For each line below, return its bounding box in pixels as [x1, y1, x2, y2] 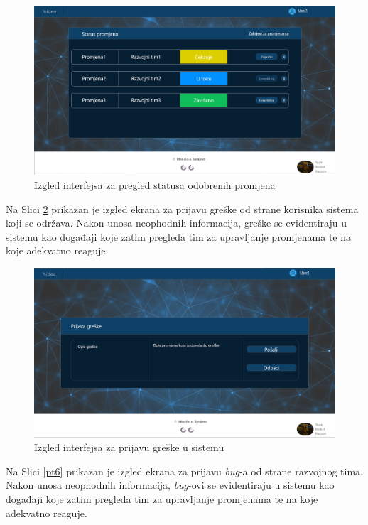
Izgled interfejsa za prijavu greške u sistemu [34, 440, 224, 455]
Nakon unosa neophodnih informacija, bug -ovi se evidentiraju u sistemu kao [6, 477, 335, 492]
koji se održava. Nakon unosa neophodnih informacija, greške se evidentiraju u [6, 215, 347, 230]
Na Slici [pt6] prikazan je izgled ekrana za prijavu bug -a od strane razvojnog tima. [6, 463, 363, 478]
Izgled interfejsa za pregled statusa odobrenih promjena [34, 178, 276, 193]
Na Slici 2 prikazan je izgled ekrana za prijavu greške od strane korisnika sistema [6, 201, 359, 216]
